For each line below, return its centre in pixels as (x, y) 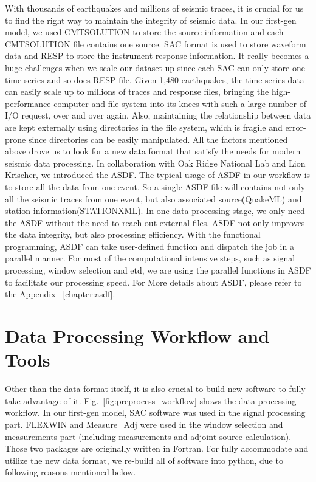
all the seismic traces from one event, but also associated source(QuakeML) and (153, 198)
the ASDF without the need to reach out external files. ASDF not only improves (155, 222)
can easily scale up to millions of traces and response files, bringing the (137, 91)
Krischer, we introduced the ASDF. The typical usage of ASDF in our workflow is (158, 175)
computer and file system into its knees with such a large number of (180, 103)
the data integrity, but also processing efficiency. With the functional (133, 234)
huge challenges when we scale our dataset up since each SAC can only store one (155, 67)
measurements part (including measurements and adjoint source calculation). (148, 436)
